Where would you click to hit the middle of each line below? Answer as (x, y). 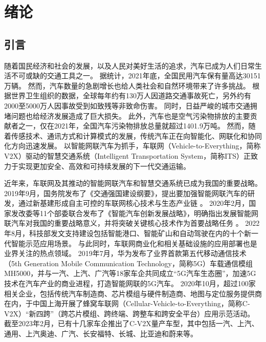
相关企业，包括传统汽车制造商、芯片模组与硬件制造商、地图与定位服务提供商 (133, 293)
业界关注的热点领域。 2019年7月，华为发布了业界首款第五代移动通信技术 (125, 253)
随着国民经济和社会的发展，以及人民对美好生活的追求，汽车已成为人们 (122, 65)
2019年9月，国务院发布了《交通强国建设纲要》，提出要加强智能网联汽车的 (126, 193)
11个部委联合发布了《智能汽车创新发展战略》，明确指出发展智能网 (149, 213)
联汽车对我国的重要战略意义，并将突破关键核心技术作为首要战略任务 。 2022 (132, 223)
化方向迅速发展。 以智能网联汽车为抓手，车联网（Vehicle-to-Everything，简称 (132, 146)
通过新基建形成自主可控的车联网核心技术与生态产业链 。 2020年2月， (134, 203)
